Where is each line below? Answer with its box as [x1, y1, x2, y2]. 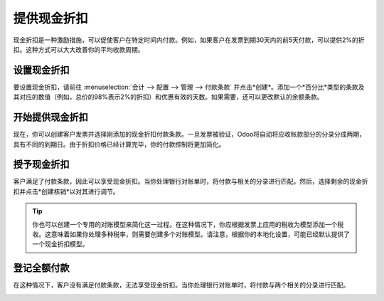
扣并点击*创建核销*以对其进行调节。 [13, 187, 120, 196]
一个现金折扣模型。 [32, 240, 89, 248]
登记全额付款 [13, 262, 70, 274]
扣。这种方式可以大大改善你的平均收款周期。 [13, 45, 144, 53]
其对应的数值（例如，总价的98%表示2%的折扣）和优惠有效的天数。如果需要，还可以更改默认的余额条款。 [13, 93, 324, 101]
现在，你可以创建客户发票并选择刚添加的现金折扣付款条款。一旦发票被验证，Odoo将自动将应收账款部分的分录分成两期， [13, 130, 366, 139]
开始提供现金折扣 [13, 111, 88, 124]
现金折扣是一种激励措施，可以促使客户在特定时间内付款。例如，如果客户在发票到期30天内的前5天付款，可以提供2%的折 [13, 36, 366, 44]
